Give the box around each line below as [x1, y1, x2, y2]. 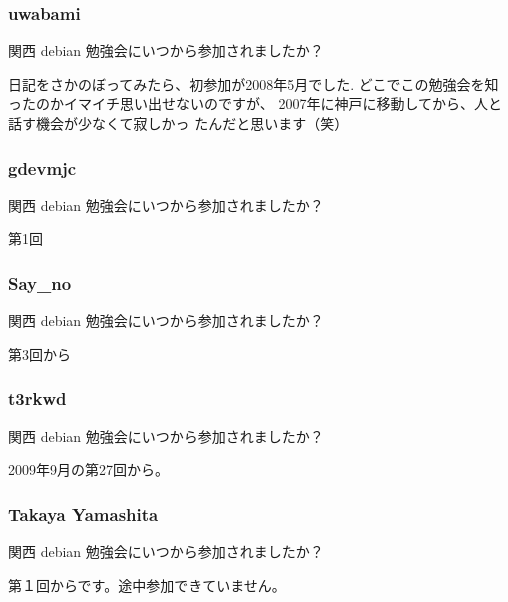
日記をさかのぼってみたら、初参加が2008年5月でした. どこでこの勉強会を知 [8, 73, 499, 94]
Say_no [8, 270, 72, 295]
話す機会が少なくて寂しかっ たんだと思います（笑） [8, 113, 349, 133]
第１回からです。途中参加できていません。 [8, 574, 286, 595]
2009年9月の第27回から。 [8, 459, 169, 480]
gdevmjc [8, 155, 77, 180]
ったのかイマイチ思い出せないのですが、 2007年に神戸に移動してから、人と [8, 93, 502, 114]
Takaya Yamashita [8, 501, 159, 526]
